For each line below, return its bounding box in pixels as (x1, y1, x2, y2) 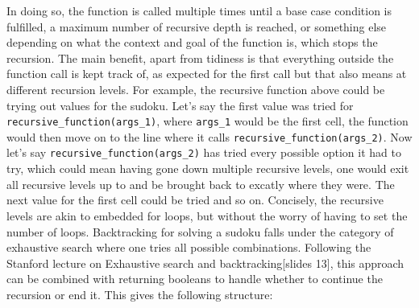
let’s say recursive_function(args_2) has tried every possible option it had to (6, 144, 401, 161)
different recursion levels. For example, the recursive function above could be (6, 80, 385, 97)
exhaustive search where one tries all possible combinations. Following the (6, 239, 371, 256)
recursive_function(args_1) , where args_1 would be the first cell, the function (6, 113, 409, 129)
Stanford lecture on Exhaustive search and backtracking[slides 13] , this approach (6, 254, 404, 271)
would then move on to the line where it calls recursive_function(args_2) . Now (6, 128, 413, 145)
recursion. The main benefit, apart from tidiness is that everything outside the (6, 49, 394, 66)
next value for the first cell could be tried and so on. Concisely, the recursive (6, 191, 384, 208)
